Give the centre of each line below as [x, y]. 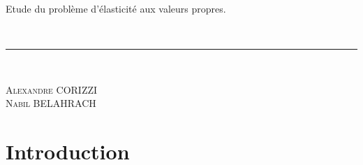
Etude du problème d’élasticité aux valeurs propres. [116, 8]
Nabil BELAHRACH [51, 103]
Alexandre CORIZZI [52, 89]
